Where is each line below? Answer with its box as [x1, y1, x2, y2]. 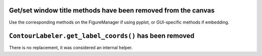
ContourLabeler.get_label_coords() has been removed [9, 32, 195, 40]
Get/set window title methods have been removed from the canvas [9, 6, 215, 14]
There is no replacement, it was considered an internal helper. [9, 45, 133, 51]
